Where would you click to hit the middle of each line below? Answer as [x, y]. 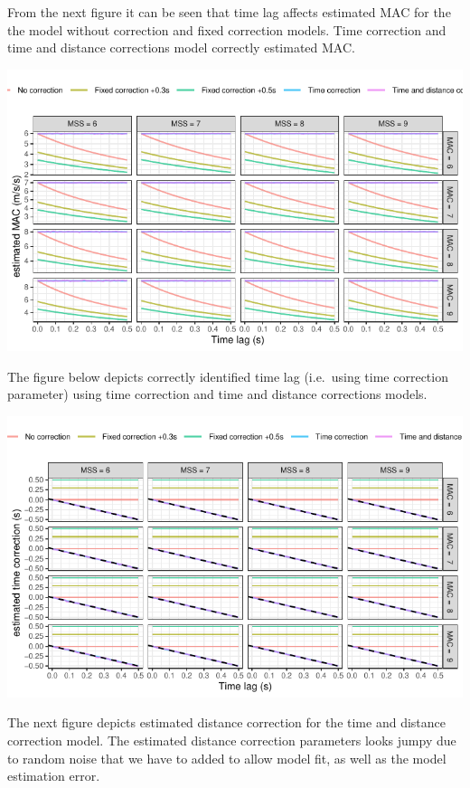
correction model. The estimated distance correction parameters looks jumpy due [232, 740]
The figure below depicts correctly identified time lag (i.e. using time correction [228, 376]
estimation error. [54, 776]
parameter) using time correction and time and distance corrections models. [217, 394]
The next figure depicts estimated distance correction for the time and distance [226, 722]
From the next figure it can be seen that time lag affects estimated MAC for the [229, 12]
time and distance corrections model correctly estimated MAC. [181, 47]
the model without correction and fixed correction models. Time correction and [227, 29]
